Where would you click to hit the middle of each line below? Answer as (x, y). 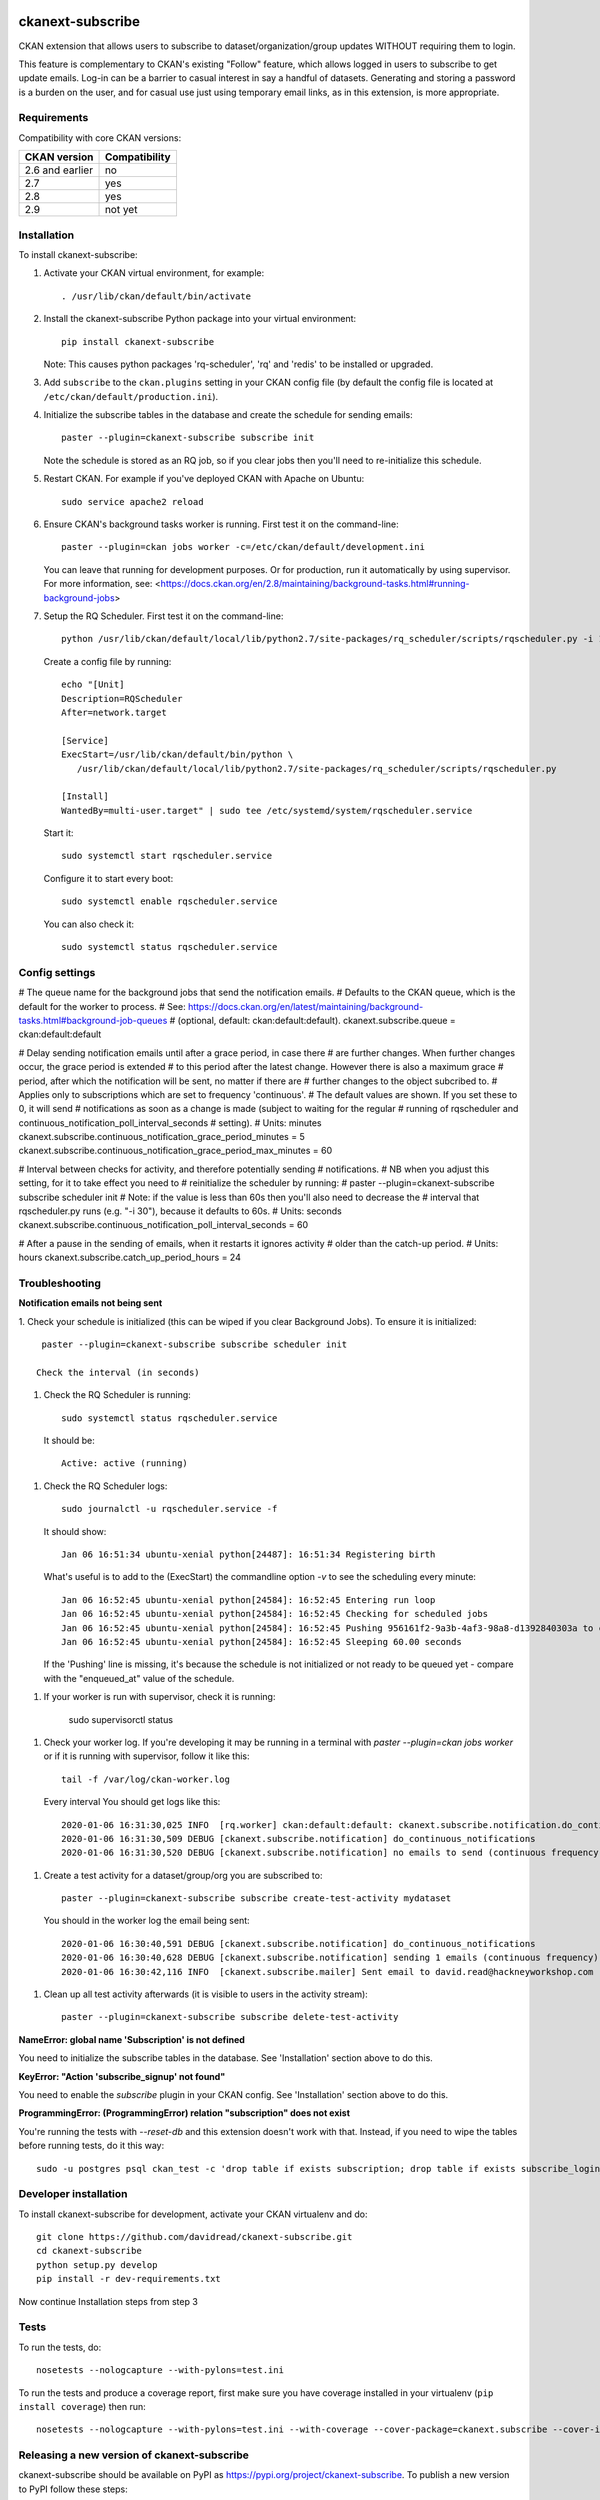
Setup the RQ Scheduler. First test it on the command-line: (163, 616)
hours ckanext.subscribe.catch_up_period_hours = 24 (130, 1257)
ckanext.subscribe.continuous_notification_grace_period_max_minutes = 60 (175, 1151)
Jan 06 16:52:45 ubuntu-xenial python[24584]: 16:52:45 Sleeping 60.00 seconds (261, 1641)
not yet (121, 210)
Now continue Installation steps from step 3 (108, 2301)
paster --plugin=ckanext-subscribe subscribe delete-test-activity (230, 2017)
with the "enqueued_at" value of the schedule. (139, 1678)
